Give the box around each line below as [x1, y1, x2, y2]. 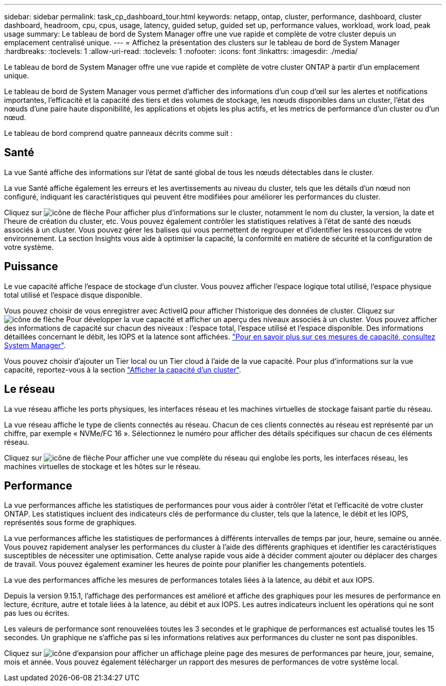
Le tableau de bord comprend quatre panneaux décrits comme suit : [4, 129, 233, 137]
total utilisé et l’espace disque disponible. [4, 290, 142, 299]
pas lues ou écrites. [4, 609, 70, 618]
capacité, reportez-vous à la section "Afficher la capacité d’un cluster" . [4, 365, 241, 374]
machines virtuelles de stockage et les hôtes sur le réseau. [4, 462, 201, 471]
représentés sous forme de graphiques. [4, 518, 137, 527]
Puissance [4, 260, 59, 273]
